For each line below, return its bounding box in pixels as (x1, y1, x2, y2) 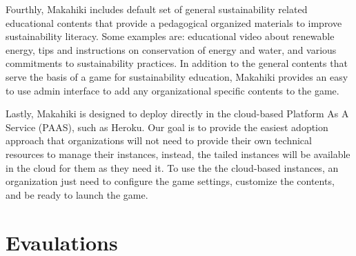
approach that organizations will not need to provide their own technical (6, 133, 312, 148)
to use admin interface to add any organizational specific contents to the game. (6, 83, 339, 97)
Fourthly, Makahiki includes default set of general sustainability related (6, 2, 308, 16)
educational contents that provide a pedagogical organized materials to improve (6, 15, 342, 30)
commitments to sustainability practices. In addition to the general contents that (6, 56, 348, 70)
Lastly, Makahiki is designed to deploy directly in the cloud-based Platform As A (6, 106, 349, 121)
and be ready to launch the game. (6, 187, 148, 201)
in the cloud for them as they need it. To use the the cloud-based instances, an (6, 160, 339, 175)
